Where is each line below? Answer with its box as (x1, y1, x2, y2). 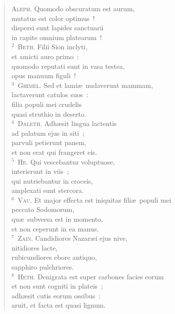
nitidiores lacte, (11, 242, 58, 252)
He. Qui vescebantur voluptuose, (18, 156, 115, 167)
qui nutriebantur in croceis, (11, 175, 93, 186)
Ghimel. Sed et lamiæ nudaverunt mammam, (18, 80, 153, 90)
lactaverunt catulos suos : (11, 89, 89, 100)
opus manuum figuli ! (11, 70, 76, 81)
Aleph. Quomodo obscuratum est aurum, (11, 3, 135, 13)
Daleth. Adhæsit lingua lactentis (18, 118, 117, 128)
